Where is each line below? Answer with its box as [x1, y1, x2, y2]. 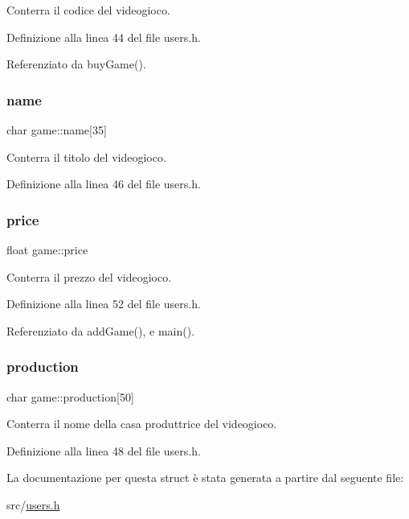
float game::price [6, 241, 88, 257]
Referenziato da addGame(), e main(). [6, 322, 195, 339]
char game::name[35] [6, 122, 107, 138]
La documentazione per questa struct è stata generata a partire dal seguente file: [6, 469, 404, 486]
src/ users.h [6, 496, 60, 513]
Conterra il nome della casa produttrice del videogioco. [6, 415, 277, 432]
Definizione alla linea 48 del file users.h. [6, 442, 201, 459]
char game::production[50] [6, 388, 134, 405]
